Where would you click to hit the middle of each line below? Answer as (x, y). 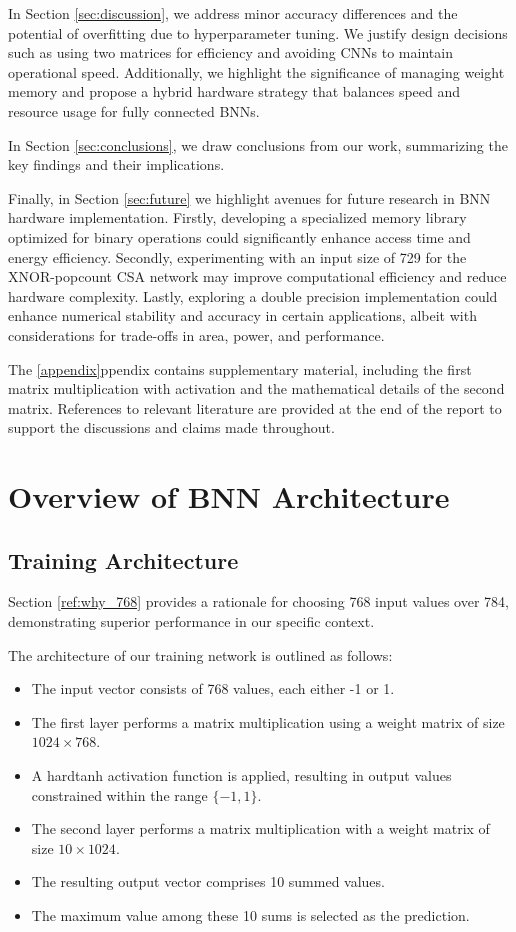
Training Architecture (123, 559)
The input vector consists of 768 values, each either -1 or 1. (213, 688)
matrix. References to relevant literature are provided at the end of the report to (255, 407)
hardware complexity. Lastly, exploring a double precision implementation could (253, 295)
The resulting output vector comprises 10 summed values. (208, 881)
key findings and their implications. (116, 164)
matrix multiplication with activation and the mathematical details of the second (256, 388)
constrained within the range (119, 794)
